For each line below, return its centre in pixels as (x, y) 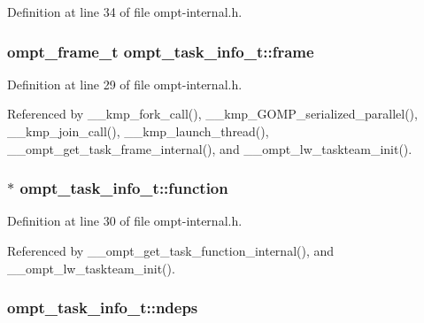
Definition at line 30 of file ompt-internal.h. (125, 221)
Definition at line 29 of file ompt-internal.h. (125, 84)
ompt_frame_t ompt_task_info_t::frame (161, 51)
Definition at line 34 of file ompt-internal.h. (125, 12)
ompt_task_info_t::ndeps (103, 308)
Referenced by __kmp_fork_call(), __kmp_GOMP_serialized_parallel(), (212, 114)
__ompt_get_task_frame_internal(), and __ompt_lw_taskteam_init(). (210, 148)
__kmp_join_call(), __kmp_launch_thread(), (138, 131)
